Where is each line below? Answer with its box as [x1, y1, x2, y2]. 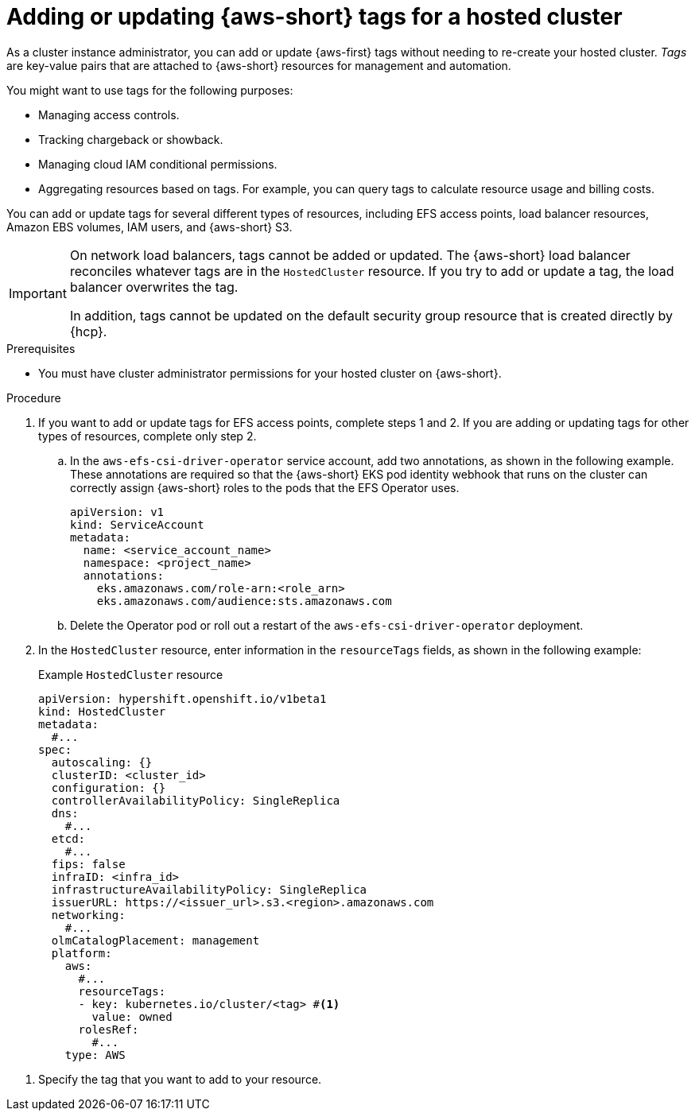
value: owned [91, 1010, 173, 1023]
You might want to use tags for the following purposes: [6, 83, 293, 97]
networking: [51, 908, 126, 921]
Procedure [6, 390, 61, 405]
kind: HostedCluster [38, 704, 166, 718]
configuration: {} [51, 781, 166, 794]
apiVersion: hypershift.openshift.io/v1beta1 [38, 692, 327, 705]
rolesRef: [78, 1022, 139, 1036]
